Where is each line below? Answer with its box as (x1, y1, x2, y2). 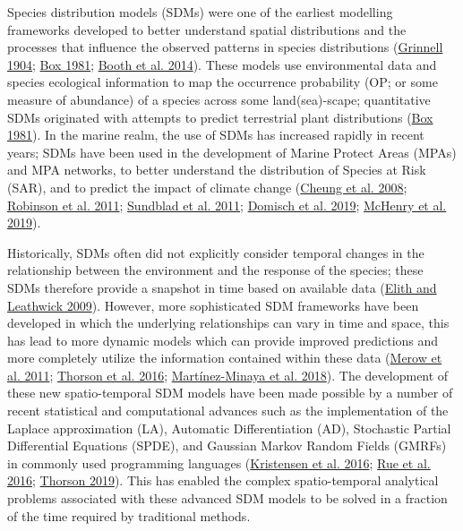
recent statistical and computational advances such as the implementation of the (7, 401, 449, 420)
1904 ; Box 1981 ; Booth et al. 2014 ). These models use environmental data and (7, 55, 437, 73)
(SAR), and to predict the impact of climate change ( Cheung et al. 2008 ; (7, 177, 407, 196)
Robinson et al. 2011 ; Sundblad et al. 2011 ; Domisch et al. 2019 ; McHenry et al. (7, 195, 447, 214)
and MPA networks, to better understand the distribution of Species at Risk (7, 160, 426, 179)
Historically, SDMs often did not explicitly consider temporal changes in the (7, 243, 424, 261)
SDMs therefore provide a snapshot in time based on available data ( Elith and (7, 278, 437, 296)
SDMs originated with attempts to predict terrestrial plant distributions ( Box (7, 107, 433, 126)
